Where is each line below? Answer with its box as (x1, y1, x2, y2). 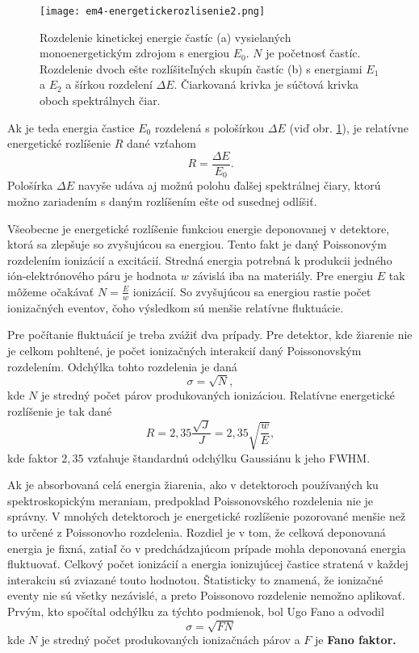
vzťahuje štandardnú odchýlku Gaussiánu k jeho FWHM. (87, 449, 371, 466)
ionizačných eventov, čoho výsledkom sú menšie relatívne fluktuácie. (7, 299, 344, 316)
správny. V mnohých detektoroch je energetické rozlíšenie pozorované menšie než (7, 508, 406, 525)
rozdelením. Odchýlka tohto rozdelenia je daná (7, 358, 237, 375)
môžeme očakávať (7, 283, 94, 299)
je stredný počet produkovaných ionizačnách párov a (40, 631, 300, 648)
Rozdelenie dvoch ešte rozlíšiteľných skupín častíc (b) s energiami (40, 60, 362, 77)
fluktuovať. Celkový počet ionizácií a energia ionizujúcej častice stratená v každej (7, 555, 409, 572)
